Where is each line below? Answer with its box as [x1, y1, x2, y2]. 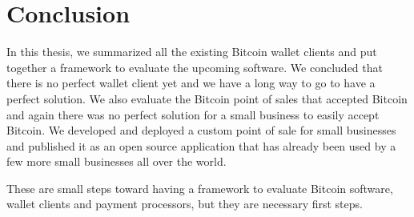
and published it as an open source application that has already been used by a [6, 137, 396, 154]
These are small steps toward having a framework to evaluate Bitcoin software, [6, 179, 393, 196]
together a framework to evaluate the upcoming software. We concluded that [6, 58, 383, 75]
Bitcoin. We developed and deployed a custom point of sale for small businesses [6, 122, 396, 139]
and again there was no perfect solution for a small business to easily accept [6, 106, 380, 123]
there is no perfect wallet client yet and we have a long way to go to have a [6, 74, 376, 91]
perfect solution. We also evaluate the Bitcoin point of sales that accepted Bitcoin [6, 90, 408, 106]
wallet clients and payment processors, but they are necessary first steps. [6, 195, 363, 212]
